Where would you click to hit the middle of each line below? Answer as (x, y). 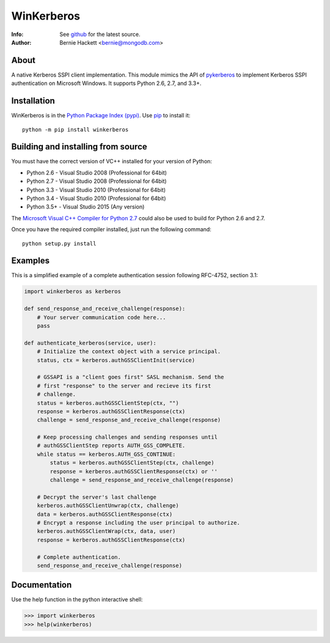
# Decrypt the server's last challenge (97, 497)
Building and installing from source (79, 147)
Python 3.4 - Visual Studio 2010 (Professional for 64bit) (96, 198)
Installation (33, 101)
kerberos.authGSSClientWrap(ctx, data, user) (106, 531)
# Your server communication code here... (101, 317)
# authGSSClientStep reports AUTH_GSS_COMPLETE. (111, 446)
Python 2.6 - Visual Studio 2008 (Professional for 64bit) (97, 173)
